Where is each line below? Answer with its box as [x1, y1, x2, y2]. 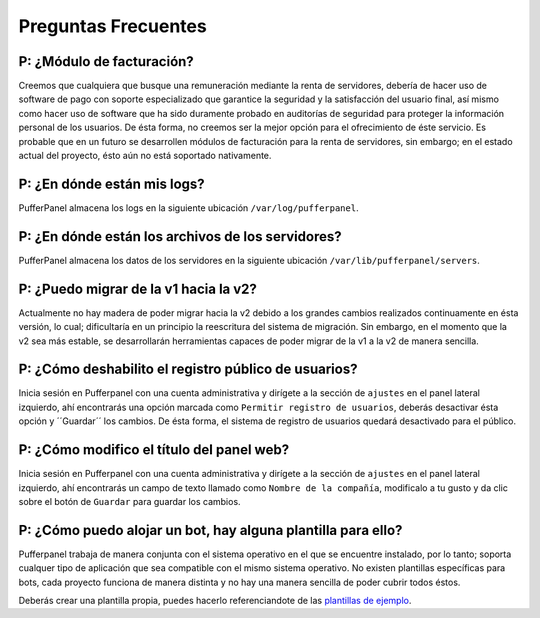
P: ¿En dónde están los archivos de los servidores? [18, 228, 342, 245]
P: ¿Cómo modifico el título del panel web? [18, 441, 290, 459]
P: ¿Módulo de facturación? [18, 53, 194, 70]
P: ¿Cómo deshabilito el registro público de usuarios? [18, 361, 358, 378]
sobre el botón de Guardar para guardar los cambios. [18, 495, 241, 507]
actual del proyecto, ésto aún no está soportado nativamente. [18, 150, 272, 162]
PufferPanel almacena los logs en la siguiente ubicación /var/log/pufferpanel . [18, 201, 359, 214]
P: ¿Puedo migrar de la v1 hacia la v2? [18, 280, 257, 297]
